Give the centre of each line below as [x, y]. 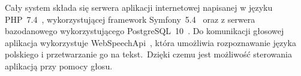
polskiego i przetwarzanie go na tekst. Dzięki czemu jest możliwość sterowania [148, 54]
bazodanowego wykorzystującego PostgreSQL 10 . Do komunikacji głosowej [145, 31]
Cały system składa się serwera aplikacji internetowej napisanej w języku [139, 7]
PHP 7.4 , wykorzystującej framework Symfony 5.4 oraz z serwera [130, 19]
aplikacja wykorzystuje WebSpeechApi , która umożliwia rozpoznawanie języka [150, 42]
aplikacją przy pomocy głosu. [59, 66]
